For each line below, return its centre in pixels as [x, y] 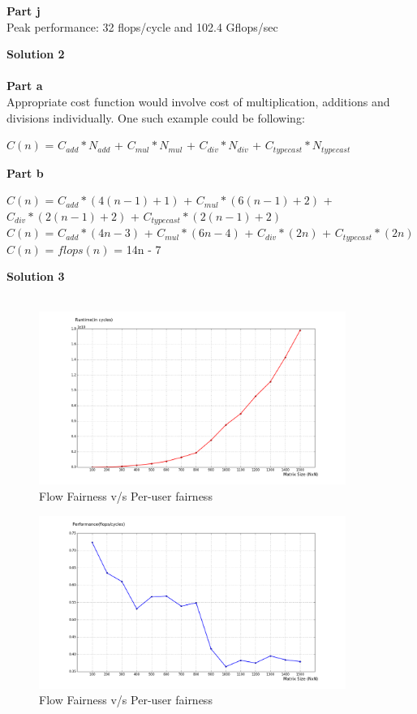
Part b [25, 172]
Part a [25, 86]
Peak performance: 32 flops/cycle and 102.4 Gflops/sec [142, 26]
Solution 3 [36, 276]
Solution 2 [36, 54]
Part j [24, 11]
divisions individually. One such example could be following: [156, 117]
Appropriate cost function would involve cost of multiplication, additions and [198, 101]
